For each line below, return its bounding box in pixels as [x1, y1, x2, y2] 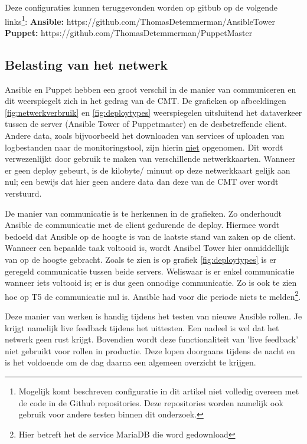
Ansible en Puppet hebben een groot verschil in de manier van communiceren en [5, 83, 296, 95]
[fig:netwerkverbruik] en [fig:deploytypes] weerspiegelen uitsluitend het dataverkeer [5, 106, 302, 118]
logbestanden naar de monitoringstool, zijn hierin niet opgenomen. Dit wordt [5, 141, 283, 153]
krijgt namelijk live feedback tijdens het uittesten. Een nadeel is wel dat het [5, 321, 279, 334]
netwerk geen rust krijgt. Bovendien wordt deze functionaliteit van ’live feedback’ [5, 333, 299, 345]
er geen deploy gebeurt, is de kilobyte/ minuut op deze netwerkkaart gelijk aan [5, 164, 290, 176]
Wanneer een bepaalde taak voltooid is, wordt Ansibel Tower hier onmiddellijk [5, 241, 289, 254]
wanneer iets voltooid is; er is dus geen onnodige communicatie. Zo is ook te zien [5, 276, 297, 289]
